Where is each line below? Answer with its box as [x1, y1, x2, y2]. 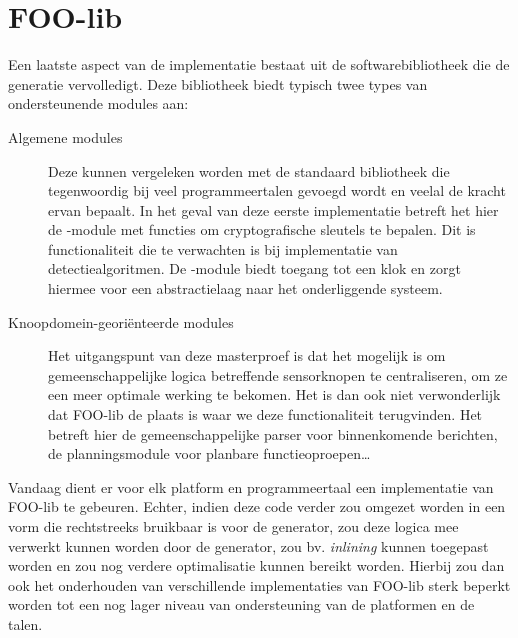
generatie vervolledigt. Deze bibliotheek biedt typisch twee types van [8, 73, 428, 94]
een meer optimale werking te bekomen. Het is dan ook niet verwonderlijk [48, 384, 501, 405]
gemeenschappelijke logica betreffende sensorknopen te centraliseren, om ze [48, 364, 508, 385]
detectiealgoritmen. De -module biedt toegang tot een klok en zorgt [48, 258, 461, 279]
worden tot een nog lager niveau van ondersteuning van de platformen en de [8, 594, 475, 615]
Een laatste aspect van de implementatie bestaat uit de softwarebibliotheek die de [8, 54, 510, 75]
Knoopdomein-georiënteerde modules [8, 311, 234, 332]
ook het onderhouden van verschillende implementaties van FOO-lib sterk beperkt [8, 574, 511, 595]
